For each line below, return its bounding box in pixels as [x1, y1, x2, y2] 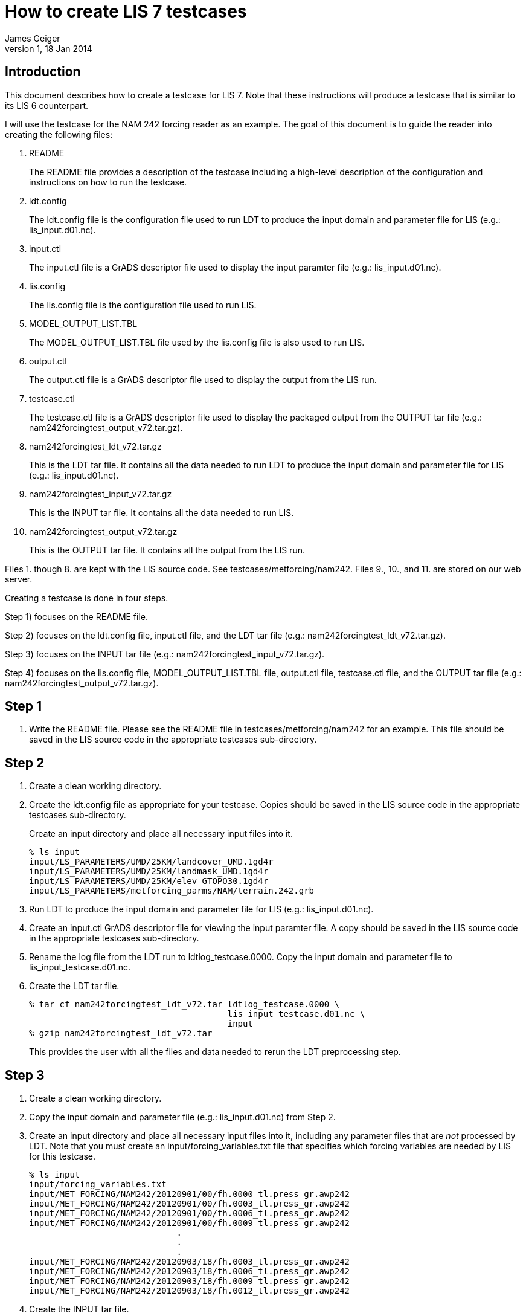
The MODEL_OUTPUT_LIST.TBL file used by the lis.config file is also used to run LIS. [29, 337, 365, 347]
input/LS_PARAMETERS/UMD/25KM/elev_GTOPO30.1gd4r [29, 876, 269, 886]
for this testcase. [29, 1151, 95, 1162]
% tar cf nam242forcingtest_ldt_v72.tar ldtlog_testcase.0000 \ [29, 999, 340, 1010]
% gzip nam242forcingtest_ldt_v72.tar [29, 1028, 213, 1039]
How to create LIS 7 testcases [5, 1, 247, 22]
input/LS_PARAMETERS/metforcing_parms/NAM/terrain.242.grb [29, 886, 315, 896]
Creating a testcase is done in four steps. [5, 592, 168, 603]
